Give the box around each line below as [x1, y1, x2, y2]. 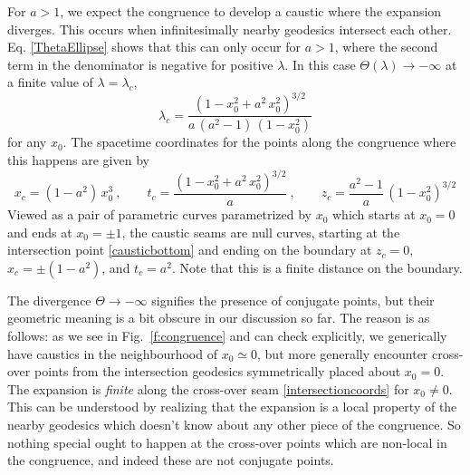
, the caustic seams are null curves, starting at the [121, 222, 400, 241]
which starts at [332, 205, 416, 224]
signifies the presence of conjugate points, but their [151, 290, 435, 309]
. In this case [284, 54, 356, 73]
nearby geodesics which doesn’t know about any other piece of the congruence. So [7, 415, 461, 433]
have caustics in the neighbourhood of [7, 344, 217, 363]
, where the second [334, 37, 438, 56]
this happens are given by [7, 150, 149, 169]
